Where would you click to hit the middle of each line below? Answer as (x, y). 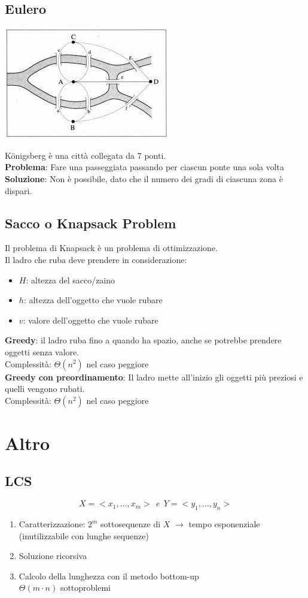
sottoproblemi (86, 588)
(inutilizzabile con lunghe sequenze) (84, 535)
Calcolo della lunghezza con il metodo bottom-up (109, 576)
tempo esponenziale (224, 524)
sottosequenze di (131, 524)
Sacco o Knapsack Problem (91, 223)
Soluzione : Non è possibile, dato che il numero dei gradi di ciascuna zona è (144, 178)
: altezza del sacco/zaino (71, 280)
